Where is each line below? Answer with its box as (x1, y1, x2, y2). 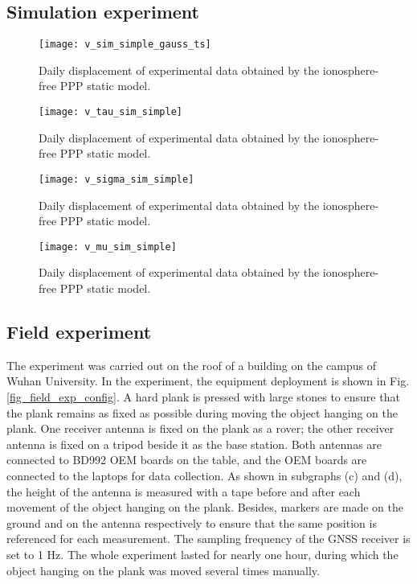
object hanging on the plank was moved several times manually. (6, 561, 320, 578)
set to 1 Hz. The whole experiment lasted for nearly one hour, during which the (6, 545, 399, 562)
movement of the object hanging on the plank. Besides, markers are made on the (6, 499, 404, 516)
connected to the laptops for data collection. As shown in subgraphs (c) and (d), (6, 467, 403, 483)
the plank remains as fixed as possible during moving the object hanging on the (6, 404, 398, 421)
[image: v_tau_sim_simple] (39, 106, 182, 118)
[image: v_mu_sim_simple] (39, 241, 177, 253)
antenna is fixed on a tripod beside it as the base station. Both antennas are (6, 435, 382, 452)
